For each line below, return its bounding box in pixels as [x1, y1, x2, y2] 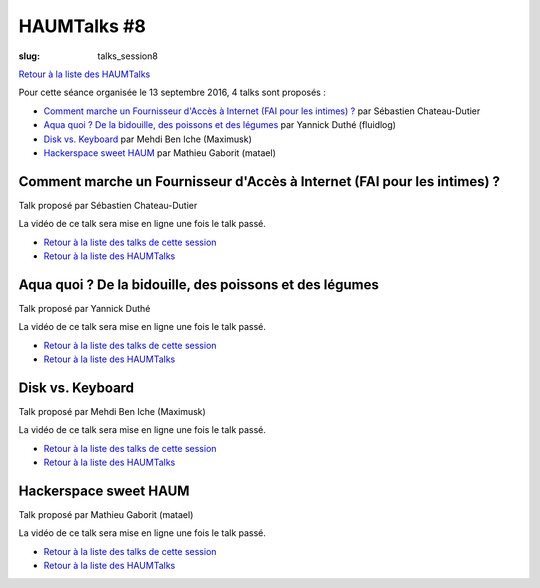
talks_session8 [97, 50, 159, 62]
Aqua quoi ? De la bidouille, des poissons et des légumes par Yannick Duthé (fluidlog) [43, 119, 397, 131]
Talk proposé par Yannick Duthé [18, 302, 151, 314]
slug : [18, 50, 40, 62]
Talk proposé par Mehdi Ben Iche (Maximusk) [18, 405, 207, 417]
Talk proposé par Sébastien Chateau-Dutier [18, 199, 198, 211]
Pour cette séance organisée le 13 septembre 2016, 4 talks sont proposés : [18, 86, 327, 99]
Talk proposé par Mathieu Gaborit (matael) [18, 509, 194, 521]
